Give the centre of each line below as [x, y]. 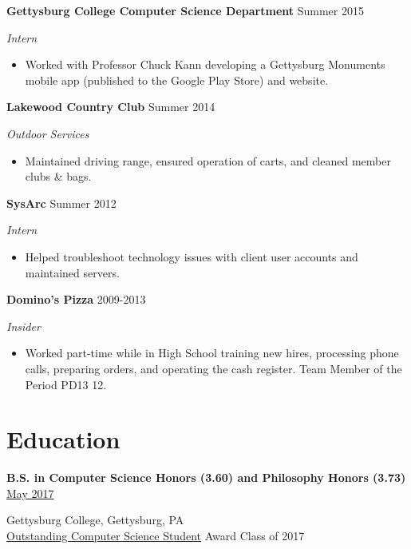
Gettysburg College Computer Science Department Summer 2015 [185, 10]
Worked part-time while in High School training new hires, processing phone [212, 353]
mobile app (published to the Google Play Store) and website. [177, 80]
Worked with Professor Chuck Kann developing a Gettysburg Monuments [205, 64]
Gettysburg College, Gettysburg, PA [95, 520]
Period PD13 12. [66, 384]
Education [63, 439]
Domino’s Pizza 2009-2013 [76, 299]
